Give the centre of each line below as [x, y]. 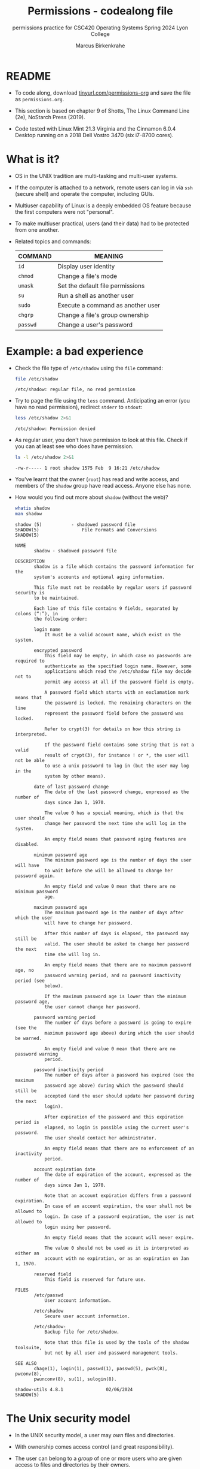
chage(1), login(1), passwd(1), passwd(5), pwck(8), [101, 1368]
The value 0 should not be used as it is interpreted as [117, 1248]
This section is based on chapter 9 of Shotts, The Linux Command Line [102, 111]
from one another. [37, 229]
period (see [30, 981]
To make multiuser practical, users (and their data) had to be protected [102, 223]
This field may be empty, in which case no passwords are [118, 655]
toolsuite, [28, 1347]
